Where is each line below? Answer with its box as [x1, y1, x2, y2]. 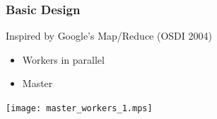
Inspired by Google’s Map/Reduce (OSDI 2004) [6, 28, 212, 43]
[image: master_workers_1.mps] [6, 103, 153, 113]
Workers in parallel [22, 52, 105, 67]
